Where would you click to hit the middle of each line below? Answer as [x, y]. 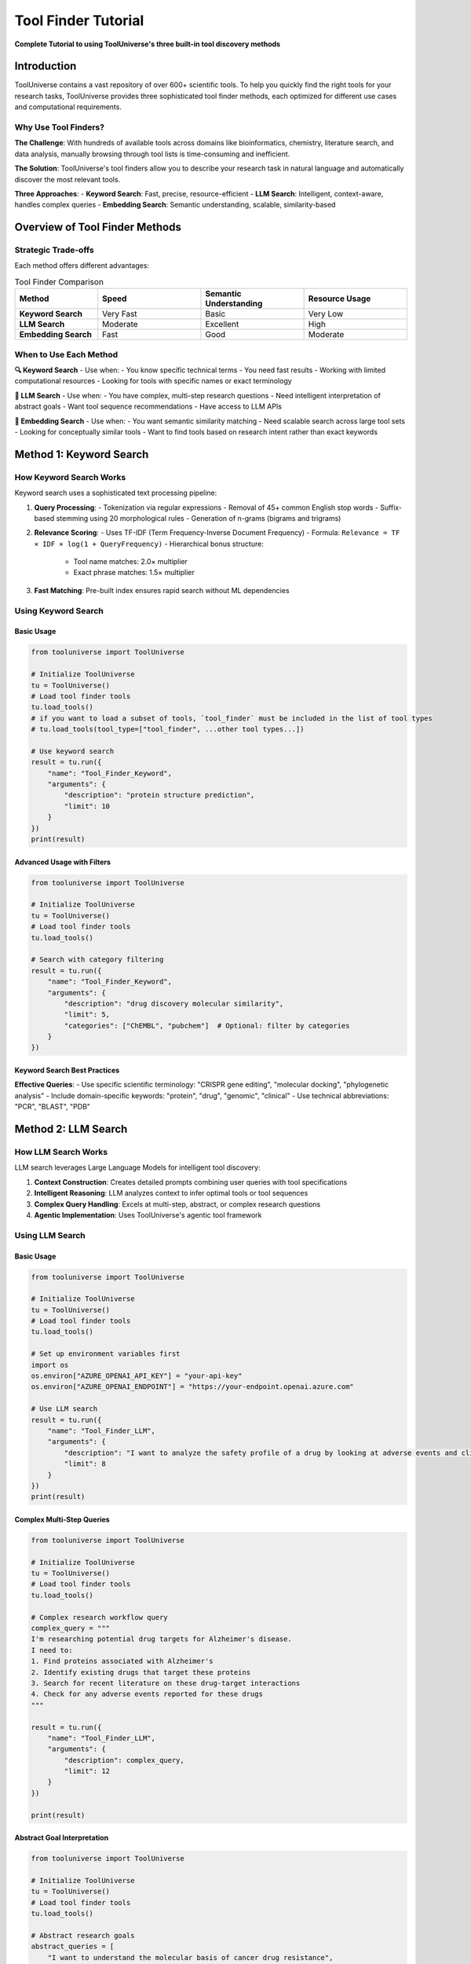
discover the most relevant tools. [68, 179]
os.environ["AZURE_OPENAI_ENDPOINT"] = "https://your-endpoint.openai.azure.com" [193, 1387]
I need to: [52, 1650]
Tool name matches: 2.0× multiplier [131, 562]
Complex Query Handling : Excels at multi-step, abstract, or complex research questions [177, 1204]
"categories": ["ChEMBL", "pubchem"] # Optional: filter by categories [207, 1026]
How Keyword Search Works [70, 477]
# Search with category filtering [97, 960]
